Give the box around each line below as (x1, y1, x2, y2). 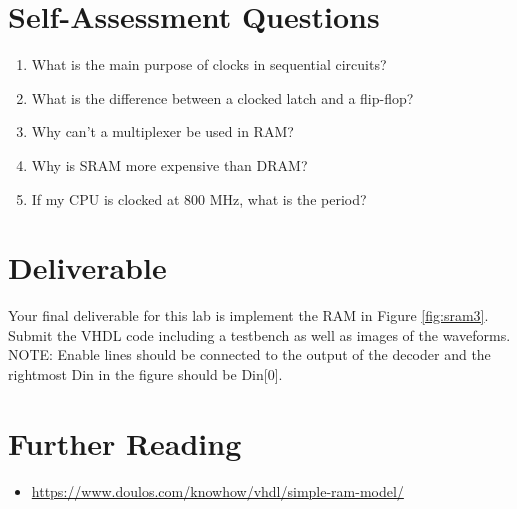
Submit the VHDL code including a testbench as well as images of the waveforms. (8, 324, 511, 345)
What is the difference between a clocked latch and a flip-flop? (31, 87, 414, 108)
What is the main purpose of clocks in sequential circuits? (31, 54, 387, 75)
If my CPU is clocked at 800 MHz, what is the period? (31, 188, 367, 209)
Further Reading (8, 422, 242, 463)
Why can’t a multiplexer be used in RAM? (31, 121, 294, 142)
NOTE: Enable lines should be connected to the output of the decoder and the (8, 344, 491, 365)
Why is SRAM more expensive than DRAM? (31, 154, 308, 175)
